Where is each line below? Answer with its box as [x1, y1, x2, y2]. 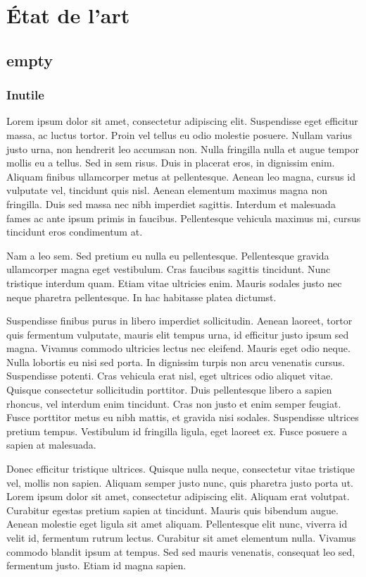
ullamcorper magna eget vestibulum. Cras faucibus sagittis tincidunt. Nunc [6, 262, 331, 277]
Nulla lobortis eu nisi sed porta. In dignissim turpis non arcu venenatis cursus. [6, 354, 345, 369]
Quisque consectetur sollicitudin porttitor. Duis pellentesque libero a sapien [6, 382, 332, 397]
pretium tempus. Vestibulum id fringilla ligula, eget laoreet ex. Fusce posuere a [6, 423, 348, 438]
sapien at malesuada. [6, 437, 96, 452]
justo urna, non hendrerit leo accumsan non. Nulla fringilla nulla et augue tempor [6, 141, 359, 156]
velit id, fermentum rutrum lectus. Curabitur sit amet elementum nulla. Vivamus [6, 530, 356, 545]
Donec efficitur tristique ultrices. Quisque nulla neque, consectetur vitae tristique [6, 461, 355, 476]
